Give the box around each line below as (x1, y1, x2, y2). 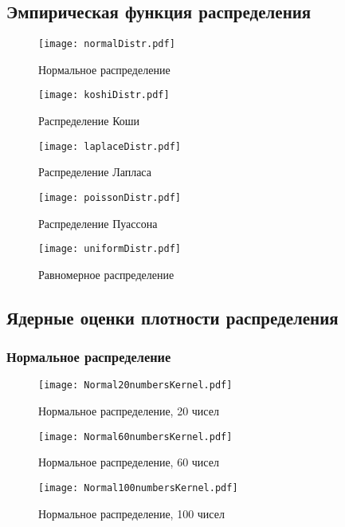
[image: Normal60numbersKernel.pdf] (38, 431, 233, 442)
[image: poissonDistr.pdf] (38, 191, 181, 203)
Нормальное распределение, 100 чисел (38, 505, 225, 521)
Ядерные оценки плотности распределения (6, 305, 339, 329)
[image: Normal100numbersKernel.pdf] (38, 482, 238, 494)
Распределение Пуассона (38, 214, 158, 231)
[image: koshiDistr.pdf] (38, 89, 170, 101)
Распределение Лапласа (38, 163, 151, 180)
